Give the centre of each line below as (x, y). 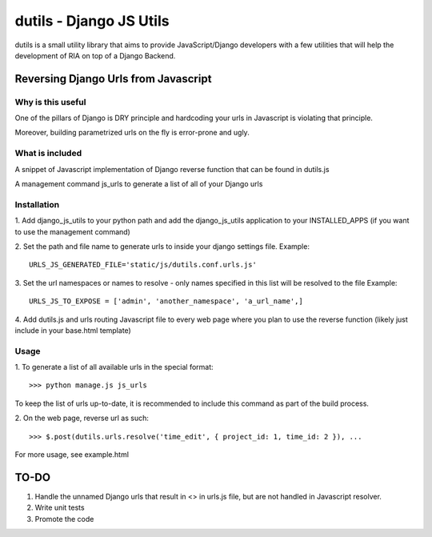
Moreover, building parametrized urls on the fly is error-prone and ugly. (132, 133)
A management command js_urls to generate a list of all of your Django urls (139, 184)
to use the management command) (73, 231)
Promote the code (64, 519)
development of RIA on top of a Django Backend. (95, 55)
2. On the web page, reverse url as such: (82, 418)
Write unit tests (60, 507)
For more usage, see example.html (72, 454)
